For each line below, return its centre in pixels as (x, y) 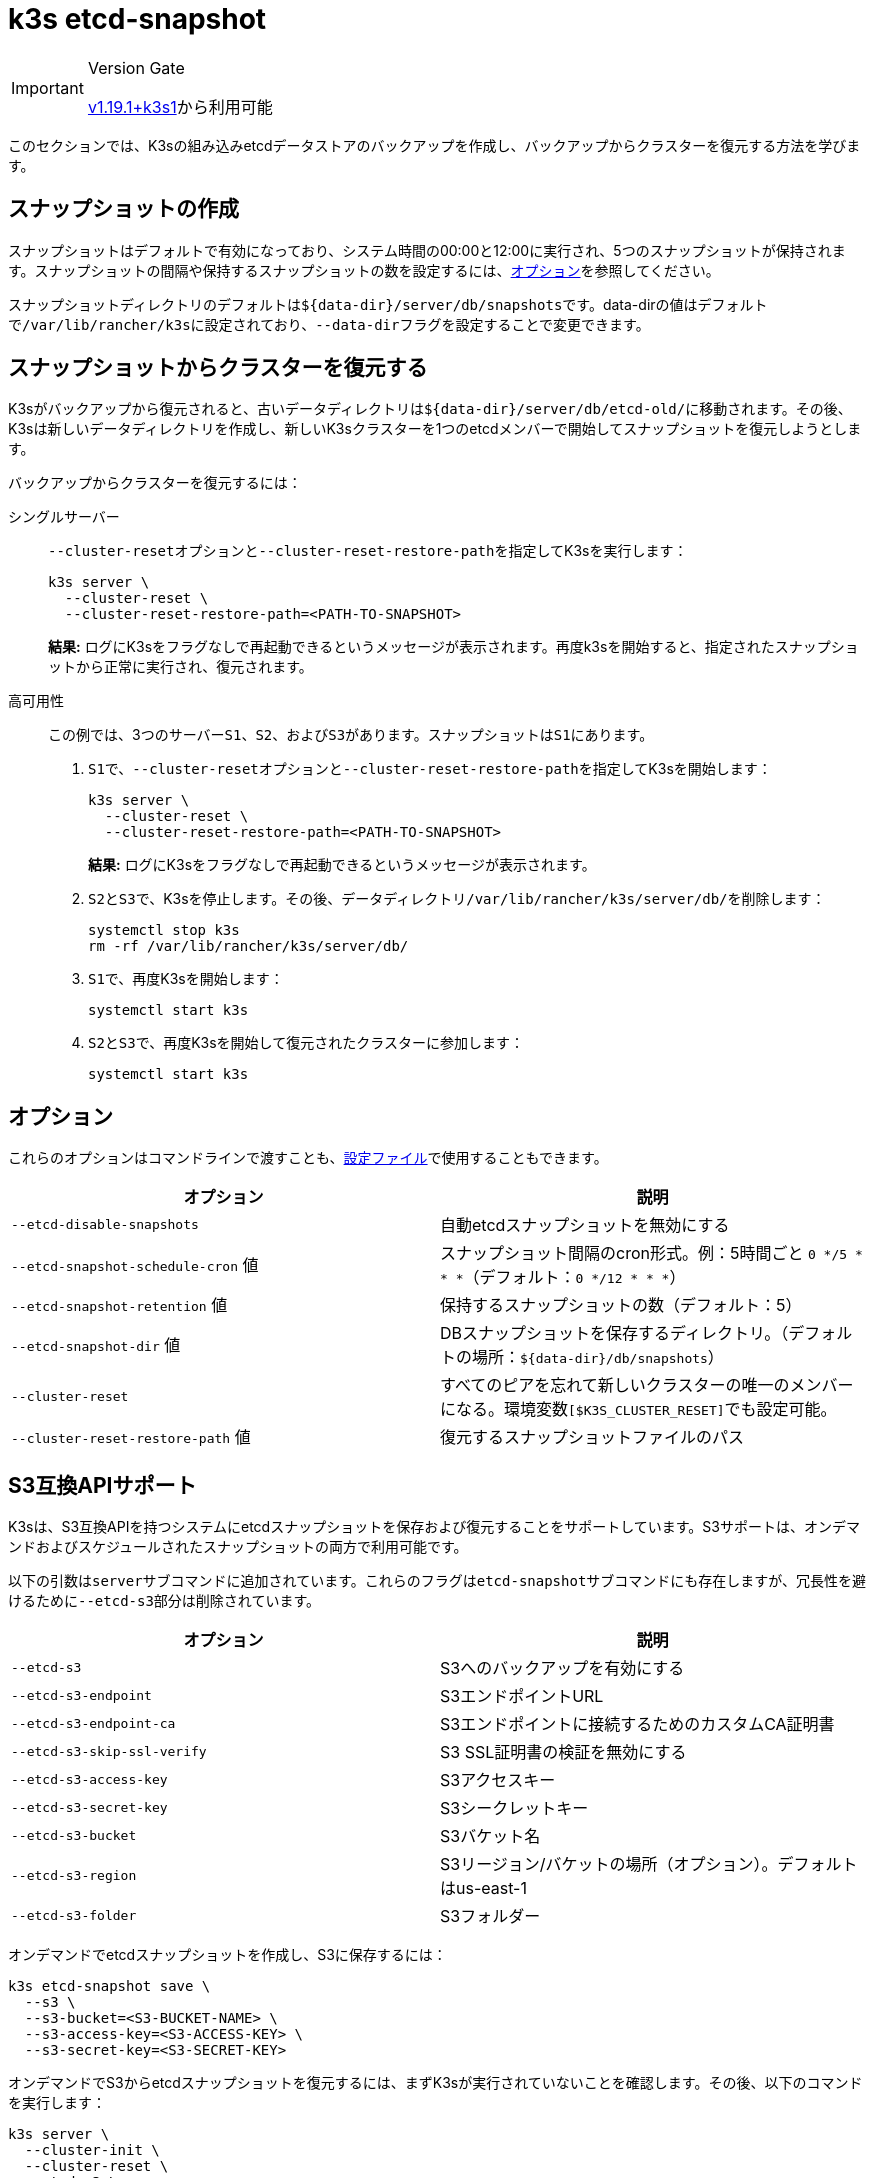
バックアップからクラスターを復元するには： (155, 483)
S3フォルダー (490, 1916)
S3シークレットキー (514, 1808)
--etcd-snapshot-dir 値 (96, 1345)
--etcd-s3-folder (74, 1915)
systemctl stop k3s (164, 930)
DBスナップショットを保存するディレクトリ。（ (614, 1333)
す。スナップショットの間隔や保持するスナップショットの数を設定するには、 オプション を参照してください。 (364, 270)
